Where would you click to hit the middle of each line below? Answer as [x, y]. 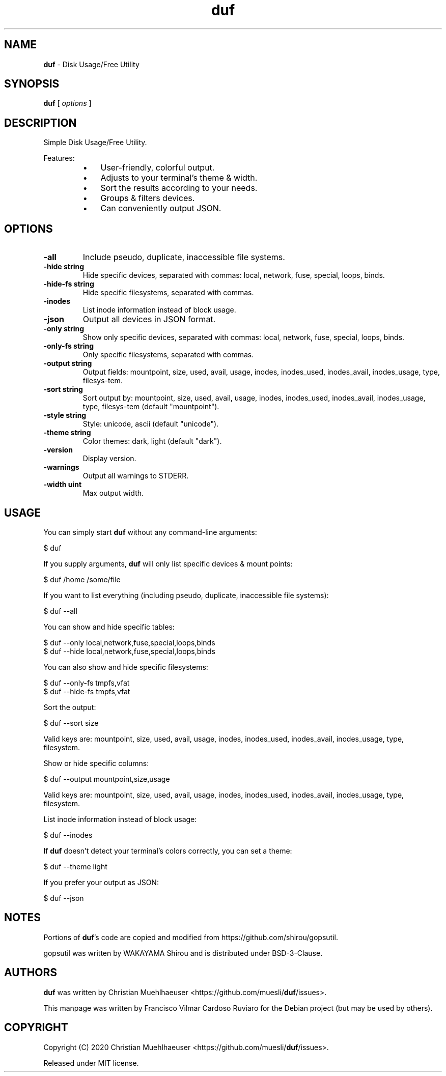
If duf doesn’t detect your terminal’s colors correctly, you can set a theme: [168, 851]
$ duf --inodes [68, 835]
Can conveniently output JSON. [161, 208]
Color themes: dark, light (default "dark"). [152, 441]
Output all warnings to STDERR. [136, 476]
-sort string [63, 389]
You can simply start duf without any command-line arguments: [150, 532]
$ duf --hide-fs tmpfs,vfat [87, 691]
